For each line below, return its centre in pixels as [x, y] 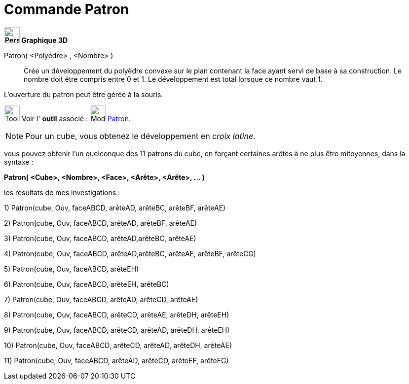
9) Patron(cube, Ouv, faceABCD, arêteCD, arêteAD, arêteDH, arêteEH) [117, 330]
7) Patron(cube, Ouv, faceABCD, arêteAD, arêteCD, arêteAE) [101, 299]
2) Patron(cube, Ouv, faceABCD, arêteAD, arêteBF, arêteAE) [101, 223]
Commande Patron [67, 9]
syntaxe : [19, 162]
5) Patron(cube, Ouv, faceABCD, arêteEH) [72, 269]
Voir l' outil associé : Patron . [76, 118]
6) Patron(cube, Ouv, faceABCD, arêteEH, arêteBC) [87, 284]
